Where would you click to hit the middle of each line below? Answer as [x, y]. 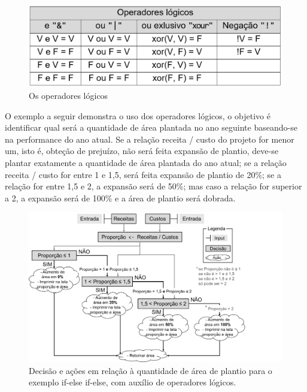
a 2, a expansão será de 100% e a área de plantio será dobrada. [120, 197]
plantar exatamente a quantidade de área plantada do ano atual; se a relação [146, 163]
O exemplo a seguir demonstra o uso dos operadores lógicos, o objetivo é [138, 115]
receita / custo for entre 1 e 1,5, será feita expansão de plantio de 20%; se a [143, 174]
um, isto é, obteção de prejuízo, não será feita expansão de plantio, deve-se [142, 151]
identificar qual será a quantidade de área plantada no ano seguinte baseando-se [151, 127]
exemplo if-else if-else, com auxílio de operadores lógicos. [133, 382]
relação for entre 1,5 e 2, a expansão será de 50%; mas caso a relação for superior [153, 186]
